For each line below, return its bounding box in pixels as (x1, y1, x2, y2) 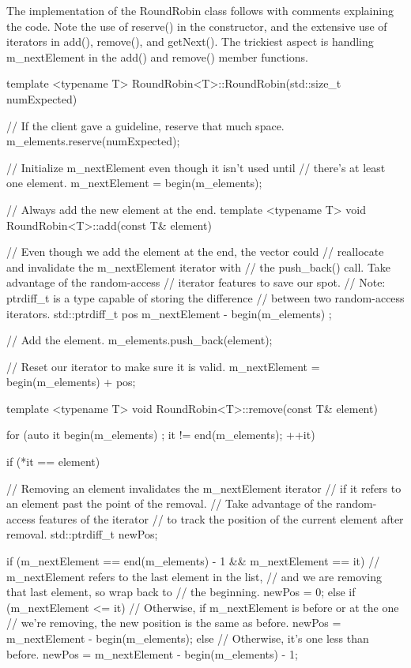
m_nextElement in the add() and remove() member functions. (6, 48, 308, 65)
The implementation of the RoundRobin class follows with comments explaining (6, 2, 394, 18)
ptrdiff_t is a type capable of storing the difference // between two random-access (6, 289, 405, 306)
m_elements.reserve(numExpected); (6, 133, 180, 149)
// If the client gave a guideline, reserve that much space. (6, 117, 285, 133)
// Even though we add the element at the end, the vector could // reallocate (6, 243, 384, 260)
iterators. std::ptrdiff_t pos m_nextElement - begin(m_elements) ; (6, 305, 332, 321)
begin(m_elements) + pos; (6, 373, 136, 390)
